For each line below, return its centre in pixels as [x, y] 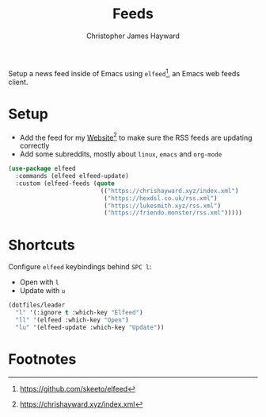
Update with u [42, 291]
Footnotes [42, 359]
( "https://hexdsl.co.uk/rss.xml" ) [161, 198]
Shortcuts [42, 245]
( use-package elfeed [42, 169]
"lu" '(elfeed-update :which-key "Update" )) [90, 327]
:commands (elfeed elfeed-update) [72, 176]
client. [18, 82]
